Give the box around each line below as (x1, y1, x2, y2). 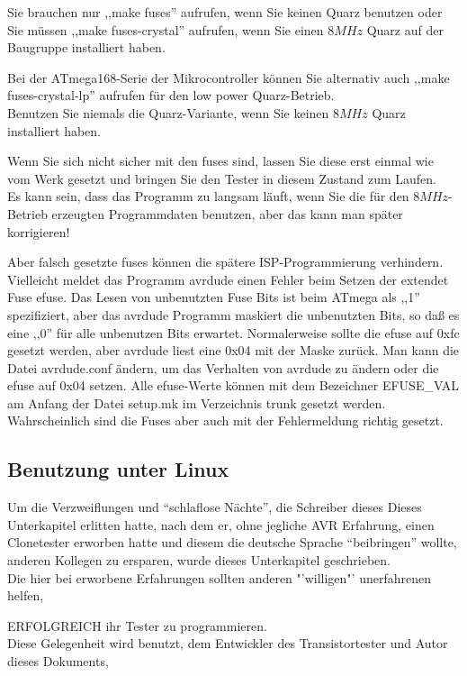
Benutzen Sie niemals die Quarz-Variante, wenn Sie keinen (7, 103, 329, 122)
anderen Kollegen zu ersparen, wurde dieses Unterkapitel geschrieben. (7, 551, 391, 570)
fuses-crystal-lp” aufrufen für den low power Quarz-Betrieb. (7, 86, 335, 105)
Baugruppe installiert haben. (7, 38, 166, 57)
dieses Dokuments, (7, 652, 109, 671)
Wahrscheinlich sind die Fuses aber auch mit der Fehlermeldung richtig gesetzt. (7, 411, 444, 430)
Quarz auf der (366, 20, 444, 39)
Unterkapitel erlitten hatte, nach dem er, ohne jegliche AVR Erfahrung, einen (7, 515, 435, 534)
